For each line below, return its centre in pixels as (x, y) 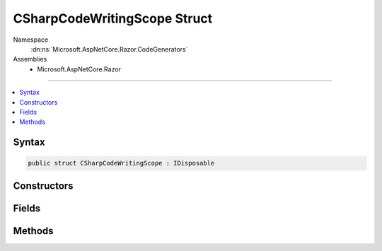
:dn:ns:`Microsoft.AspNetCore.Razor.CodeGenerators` (109, 49)
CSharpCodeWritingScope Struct (113, 18)
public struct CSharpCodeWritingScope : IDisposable (121, 163)
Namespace (31, 40)
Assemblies (30, 59)
